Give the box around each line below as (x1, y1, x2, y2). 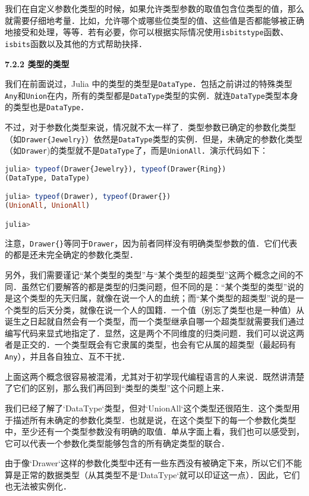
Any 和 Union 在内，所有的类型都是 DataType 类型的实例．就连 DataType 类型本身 (5, 89, 298, 101)
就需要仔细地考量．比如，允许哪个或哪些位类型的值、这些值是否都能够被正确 (5, 14, 304, 26)
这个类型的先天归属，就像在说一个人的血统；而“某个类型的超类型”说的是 (12, 292, 296, 304)
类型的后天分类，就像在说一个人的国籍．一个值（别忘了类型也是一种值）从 (12, 303, 304, 316)
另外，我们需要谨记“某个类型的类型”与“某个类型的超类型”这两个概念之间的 (5, 268, 295, 280)
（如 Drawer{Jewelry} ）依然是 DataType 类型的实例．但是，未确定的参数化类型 (5, 132, 302, 145)
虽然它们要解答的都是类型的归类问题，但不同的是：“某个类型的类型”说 (21, 280, 296, 292)
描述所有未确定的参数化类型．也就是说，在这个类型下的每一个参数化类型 (12, 413, 296, 426)
